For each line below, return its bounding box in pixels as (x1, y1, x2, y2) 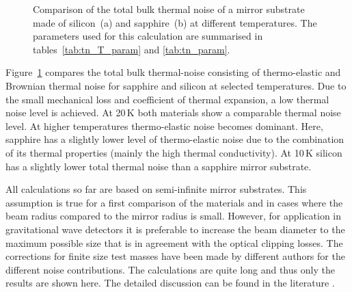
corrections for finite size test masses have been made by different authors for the (5, 249, 345, 263)
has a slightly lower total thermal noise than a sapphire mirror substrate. (5, 159, 312, 173)
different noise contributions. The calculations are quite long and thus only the (5, 262, 335, 276)
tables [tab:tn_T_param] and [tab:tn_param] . (33, 42, 230, 56)
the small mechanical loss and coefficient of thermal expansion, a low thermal (5, 92, 329, 106)
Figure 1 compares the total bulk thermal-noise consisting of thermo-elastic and (5, 65, 341, 79)
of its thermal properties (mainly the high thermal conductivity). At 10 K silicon (5, 145, 342, 159)
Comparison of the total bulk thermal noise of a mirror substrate (33, 2, 305, 16)
